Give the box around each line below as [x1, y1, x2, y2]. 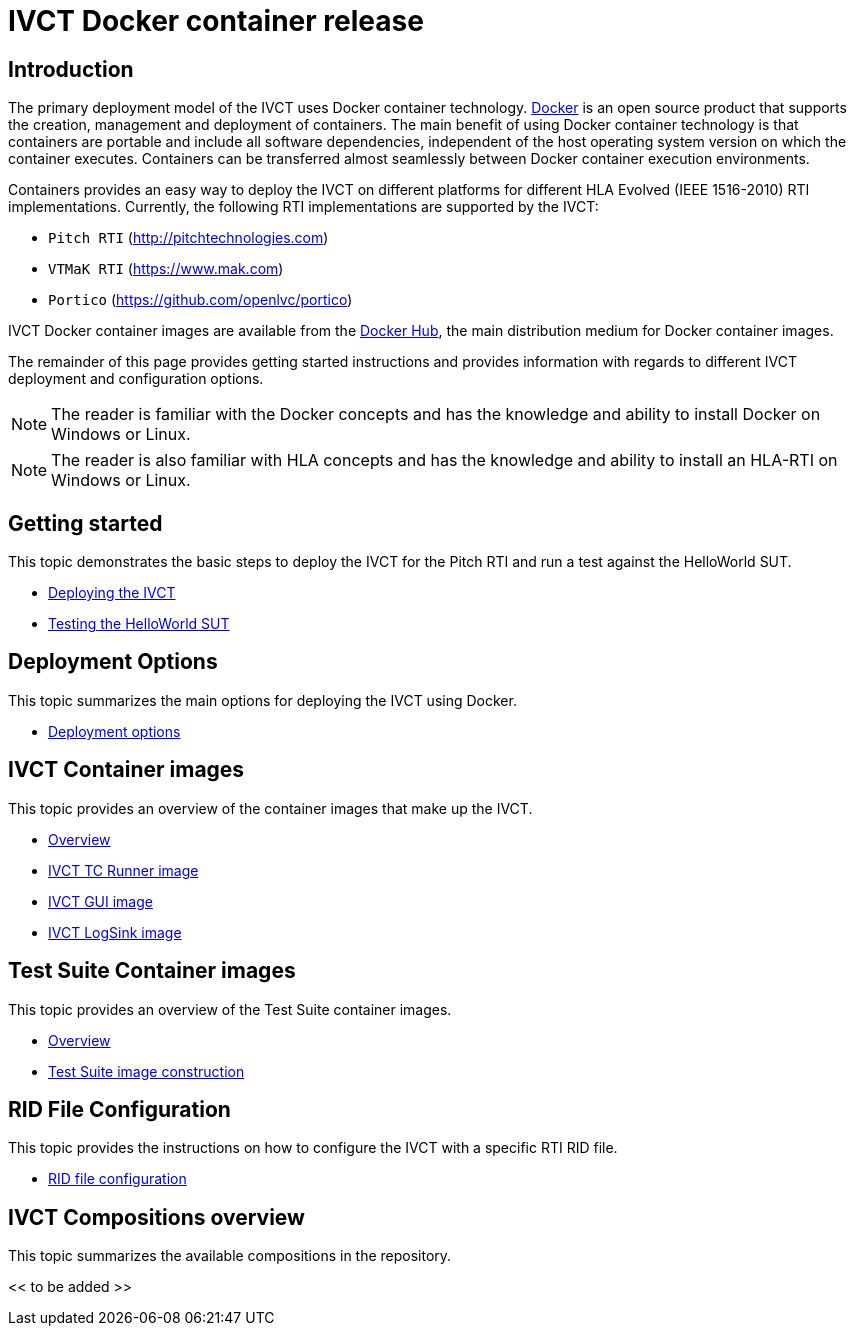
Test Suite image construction [48, 1062, 245, 1080]
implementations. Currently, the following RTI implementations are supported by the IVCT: [8, 198, 599, 216]
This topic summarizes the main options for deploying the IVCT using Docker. [8, 691, 517, 709]
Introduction [8, 56, 134, 82]
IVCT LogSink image [48, 923, 182, 941]
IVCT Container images [8, 757, 245, 783]
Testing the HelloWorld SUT [48, 615, 230, 633]
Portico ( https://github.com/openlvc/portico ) [48, 291, 353, 309]
